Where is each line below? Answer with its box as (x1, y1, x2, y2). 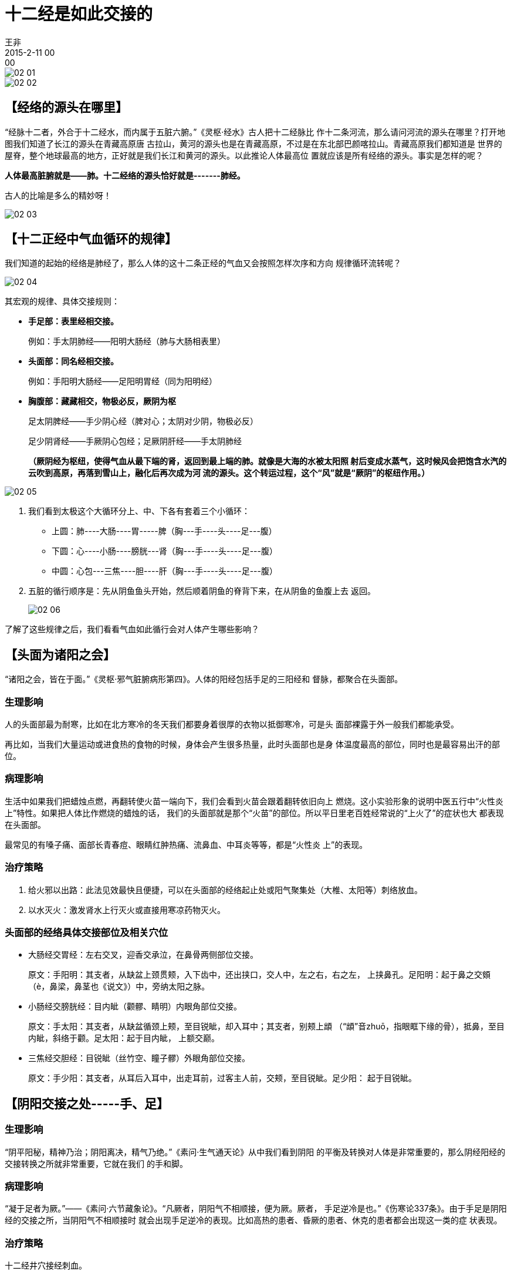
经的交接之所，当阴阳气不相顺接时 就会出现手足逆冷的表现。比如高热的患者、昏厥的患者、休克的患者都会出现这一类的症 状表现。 (5, 1215, 502, 1226)
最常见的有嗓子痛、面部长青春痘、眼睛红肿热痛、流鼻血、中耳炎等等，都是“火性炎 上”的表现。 (5, 839, 368, 850)
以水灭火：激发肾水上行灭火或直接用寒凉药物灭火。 (28, 904, 225, 915)
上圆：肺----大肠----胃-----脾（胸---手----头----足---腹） (52, 526, 277, 536)
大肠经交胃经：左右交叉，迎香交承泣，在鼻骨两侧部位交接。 (28, 949, 258, 960)
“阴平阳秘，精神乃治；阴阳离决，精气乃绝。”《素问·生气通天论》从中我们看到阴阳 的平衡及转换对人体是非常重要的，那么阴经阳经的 (5, 1146, 506, 1157)
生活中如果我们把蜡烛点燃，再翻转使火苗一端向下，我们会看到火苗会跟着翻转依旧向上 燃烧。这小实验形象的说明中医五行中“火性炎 (5, 796, 504, 806)
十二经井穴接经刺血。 (5, 1260, 87, 1270)
